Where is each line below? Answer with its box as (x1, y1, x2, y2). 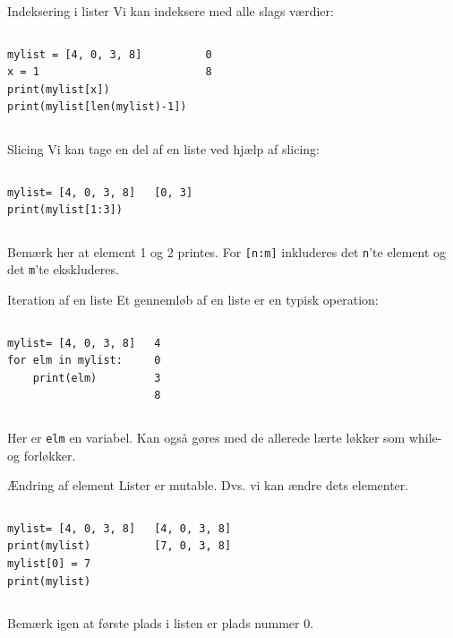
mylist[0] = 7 (7, 557, 91, 571)
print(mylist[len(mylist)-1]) (7, 100, 187, 114)
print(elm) (32, 371, 98, 384)
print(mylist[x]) (7, 82, 110, 96)
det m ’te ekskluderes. (7, 260, 119, 279)
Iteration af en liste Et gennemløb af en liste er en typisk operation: (7, 290, 379, 309)
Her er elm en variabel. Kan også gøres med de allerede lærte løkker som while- (7, 428, 442, 447)
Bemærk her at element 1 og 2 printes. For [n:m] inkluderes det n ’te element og (7, 242, 447, 261)
